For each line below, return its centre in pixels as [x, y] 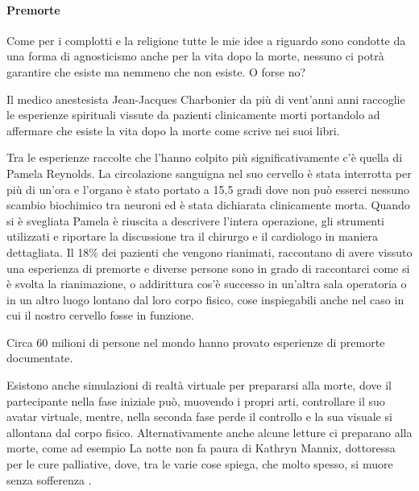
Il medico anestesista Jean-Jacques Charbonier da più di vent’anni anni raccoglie [206, 99]
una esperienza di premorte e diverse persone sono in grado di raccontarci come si [208, 268]
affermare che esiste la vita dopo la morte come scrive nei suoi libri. [173, 130]
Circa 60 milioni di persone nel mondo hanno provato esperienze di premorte [196, 342]
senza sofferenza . [49, 479]
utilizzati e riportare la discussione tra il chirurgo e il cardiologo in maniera [193, 236]
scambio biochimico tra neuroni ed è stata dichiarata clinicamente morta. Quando [208, 205]
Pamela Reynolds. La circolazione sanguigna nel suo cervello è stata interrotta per [209, 173]
